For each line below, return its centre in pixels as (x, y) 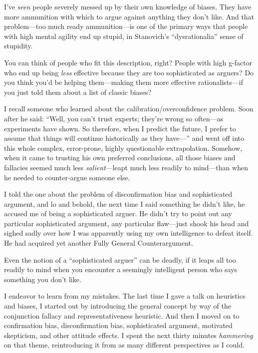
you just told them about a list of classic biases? (78, 92)
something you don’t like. (43, 279)
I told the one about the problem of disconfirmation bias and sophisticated (118, 194)
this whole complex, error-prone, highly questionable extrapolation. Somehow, (123, 148)
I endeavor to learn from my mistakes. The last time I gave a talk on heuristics (125, 296)
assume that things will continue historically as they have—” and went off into (124, 138)
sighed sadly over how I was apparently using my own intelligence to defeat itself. (129, 233)
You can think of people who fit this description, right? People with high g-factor (128, 62)
